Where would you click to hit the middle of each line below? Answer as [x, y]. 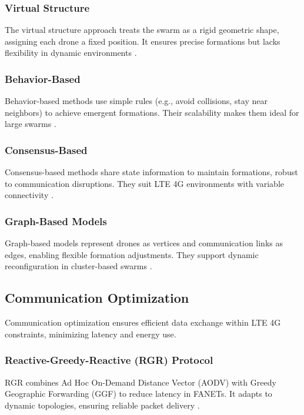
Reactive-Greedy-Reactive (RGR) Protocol [109, 360]
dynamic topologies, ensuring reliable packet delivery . [102, 405]
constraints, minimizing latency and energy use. [91, 334]
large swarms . [31, 124]
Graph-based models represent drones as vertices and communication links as [144, 243]
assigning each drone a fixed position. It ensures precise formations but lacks [143, 41]
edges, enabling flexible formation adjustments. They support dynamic [132, 254]
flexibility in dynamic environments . [71, 53]
